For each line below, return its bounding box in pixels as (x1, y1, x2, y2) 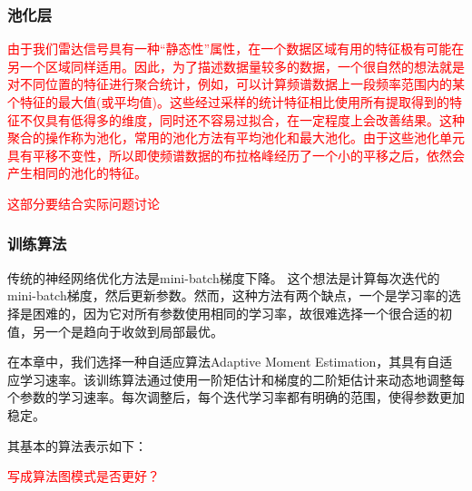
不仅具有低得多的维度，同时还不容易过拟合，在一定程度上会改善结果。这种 (19, 110, 465, 129)
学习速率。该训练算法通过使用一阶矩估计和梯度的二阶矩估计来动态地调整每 (19, 369, 465, 388)
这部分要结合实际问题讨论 (7, 193, 160, 212)
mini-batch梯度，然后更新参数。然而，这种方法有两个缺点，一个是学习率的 (7, 286, 448, 305)
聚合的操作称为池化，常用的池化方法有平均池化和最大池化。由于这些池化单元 (7, 128, 465, 147)
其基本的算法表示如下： (7, 436, 147, 455)
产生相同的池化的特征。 (7, 163, 147, 182)
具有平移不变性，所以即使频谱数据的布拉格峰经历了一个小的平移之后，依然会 (7, 145, 465, 164)
